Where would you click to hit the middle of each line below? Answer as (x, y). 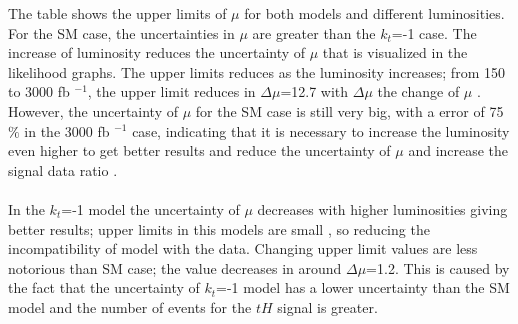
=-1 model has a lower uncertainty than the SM (363, 287)
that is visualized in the (395, 52)
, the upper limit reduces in (171, 91)
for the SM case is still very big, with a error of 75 (349, 110)
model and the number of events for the (130, 306)
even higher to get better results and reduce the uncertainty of (199, 150)
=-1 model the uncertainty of (150, 208)
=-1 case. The (434, 32)
